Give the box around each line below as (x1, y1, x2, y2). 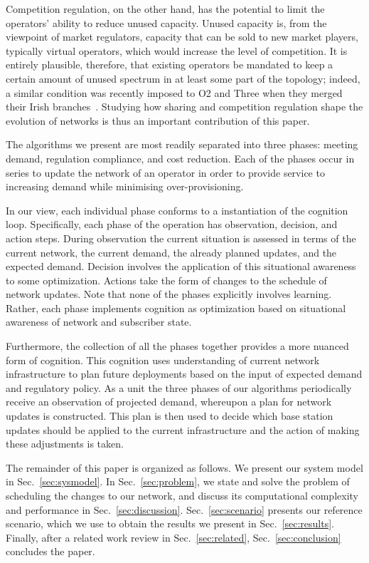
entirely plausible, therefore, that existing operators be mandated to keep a (6, 57, 333, 72)
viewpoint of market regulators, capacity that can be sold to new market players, (6, 29, 358, 44)
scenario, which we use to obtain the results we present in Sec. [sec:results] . (6, 516, 334, 531)
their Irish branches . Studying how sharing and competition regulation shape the (6, 99, 363, 114)
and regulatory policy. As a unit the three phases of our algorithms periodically (6, 380, 352, 395)
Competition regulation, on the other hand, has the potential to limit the (6, 1, 325, 16)
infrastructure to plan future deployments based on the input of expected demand (6, 366, 363, 381)
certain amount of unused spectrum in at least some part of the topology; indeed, (6, 71, 360, 86)
